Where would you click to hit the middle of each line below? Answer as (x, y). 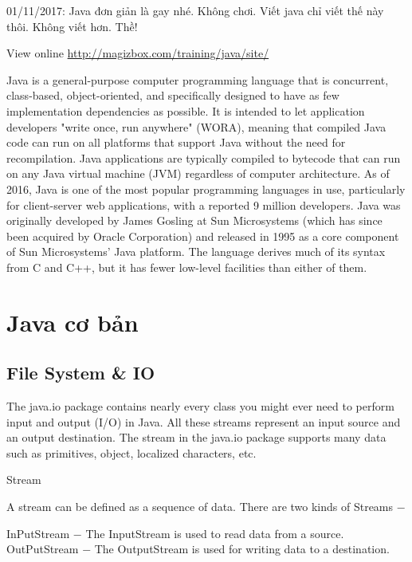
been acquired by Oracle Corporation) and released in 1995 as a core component (203, 236)
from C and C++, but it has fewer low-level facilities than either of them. (187, 267)
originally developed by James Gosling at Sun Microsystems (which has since (194, 220)
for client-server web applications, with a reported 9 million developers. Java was (204, 204)
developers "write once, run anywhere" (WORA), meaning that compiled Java (196, 126)
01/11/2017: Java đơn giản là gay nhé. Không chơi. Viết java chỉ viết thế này (195, 10)
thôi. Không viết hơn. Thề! (72, 26)
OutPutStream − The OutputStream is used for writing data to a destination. (198, 549)
